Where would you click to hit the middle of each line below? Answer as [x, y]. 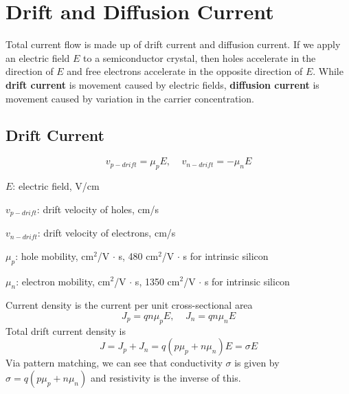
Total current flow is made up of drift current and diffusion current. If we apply [173, 44]
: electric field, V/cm [56, 186]
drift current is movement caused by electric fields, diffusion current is [162, 84]
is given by [257, 363]
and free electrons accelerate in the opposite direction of [185, 71]
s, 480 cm [138, 255]
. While [328, 71]
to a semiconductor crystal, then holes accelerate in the [200, 57]
